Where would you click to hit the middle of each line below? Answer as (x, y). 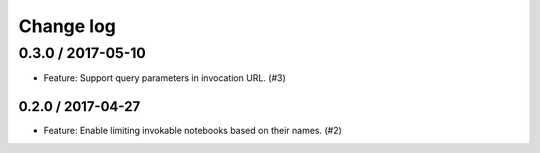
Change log (67, 26)
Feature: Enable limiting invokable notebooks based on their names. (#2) (192, 131)
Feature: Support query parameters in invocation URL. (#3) (165, 78)
